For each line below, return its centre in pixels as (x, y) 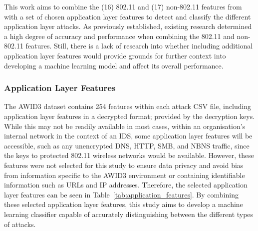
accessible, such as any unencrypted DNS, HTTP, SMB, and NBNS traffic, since (127, 145)
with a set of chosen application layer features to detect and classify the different (128, 16)
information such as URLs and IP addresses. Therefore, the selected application (126, 185)
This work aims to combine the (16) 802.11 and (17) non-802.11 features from (123, 6)
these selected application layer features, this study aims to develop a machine (124, 204)
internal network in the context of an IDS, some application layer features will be (128, 136)
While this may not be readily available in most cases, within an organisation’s (125, 126)
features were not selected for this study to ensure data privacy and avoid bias (124, 165)
